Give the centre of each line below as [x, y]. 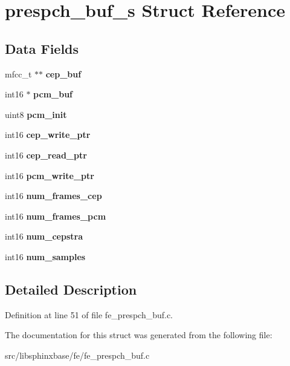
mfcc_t [18, 74]
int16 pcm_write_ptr [50, 175]
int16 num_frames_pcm [56, 216]
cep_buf [63, 74]
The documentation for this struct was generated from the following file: [139, 335]
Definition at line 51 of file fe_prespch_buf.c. [89, 314]
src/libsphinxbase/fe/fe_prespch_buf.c [77, 355]
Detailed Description [71, 289]
